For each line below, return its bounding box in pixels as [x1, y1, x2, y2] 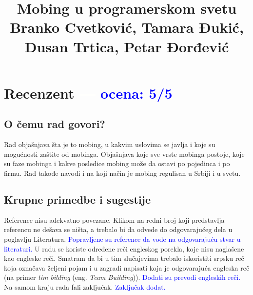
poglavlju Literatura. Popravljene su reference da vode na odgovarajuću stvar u [4, 233, 241, 244]
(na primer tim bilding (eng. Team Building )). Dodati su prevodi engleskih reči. [4, 272, 241, 282]
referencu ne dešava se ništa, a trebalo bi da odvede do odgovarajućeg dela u [4, 224, 233, 234]
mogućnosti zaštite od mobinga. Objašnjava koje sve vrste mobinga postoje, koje [4, 148, 245, 159]
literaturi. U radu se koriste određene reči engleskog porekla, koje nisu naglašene [4, 243, 244, 253]
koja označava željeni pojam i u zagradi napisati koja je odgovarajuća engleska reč [4, 262, 250, 273]
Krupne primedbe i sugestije [4, 191, 151, 207]
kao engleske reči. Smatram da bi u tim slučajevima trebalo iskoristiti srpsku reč [4, 253, 244, 263]
